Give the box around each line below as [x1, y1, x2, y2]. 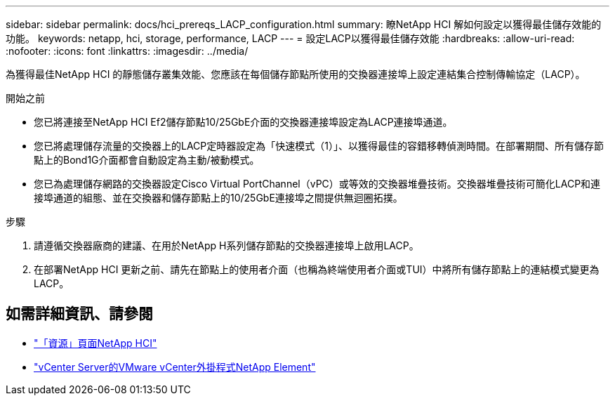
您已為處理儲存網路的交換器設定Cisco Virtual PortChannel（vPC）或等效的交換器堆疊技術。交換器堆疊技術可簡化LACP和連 [34, 178, 601, 190]
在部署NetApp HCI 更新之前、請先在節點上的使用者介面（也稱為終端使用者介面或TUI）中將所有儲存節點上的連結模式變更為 [34, 263, 600, 275]
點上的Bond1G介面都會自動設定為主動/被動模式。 [34, 154, 260, 166]
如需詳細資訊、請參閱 [6, 305, 153, 323]
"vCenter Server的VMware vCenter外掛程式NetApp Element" [34, 360, 316, 373]
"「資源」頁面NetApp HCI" [34, 336, 157, 349]
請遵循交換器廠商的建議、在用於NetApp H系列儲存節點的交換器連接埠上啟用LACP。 [34, 239, 419, 251]
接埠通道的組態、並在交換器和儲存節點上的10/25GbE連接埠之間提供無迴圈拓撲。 [34, 192, 403, 204]
